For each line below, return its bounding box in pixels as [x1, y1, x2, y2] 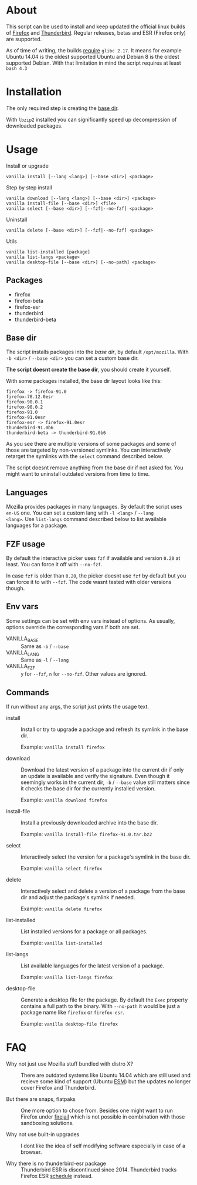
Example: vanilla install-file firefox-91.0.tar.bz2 [21, 830, 152, 838]
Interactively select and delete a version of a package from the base [21, 887, 186, 894]
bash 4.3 [6, 65, 28, 71]
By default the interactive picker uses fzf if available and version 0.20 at [6, 555, 181, 562]
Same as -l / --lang [21, 656, 69, 663]
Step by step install [6, 183, 53, 191]
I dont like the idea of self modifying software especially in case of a [21, 1142, 186, 1150]
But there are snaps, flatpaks [6, 1096, 76, 1103]
